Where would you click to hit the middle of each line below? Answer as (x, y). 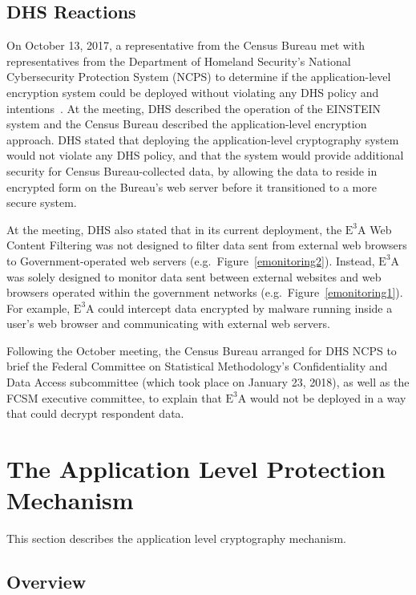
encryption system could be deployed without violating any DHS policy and (193, 92)
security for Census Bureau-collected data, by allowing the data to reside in (192, 170)
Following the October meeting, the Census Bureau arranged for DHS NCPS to (202, 350)
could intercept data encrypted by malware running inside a (245, 308)
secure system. (42, 202)
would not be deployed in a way (328, 397)
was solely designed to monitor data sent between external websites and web (194, 276)
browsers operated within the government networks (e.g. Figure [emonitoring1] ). (205, 292)
